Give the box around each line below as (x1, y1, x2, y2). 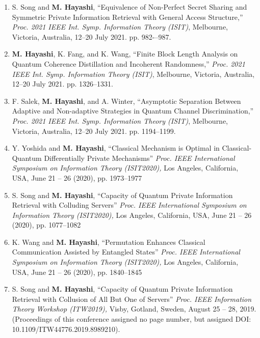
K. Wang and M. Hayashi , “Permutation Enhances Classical (12, 236, 205, 247)
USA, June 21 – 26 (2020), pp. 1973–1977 (12, 172, 142, 183)
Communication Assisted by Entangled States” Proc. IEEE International (12, 246, 240, 257)
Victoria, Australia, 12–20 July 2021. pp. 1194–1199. (12, 125, 176, 136)
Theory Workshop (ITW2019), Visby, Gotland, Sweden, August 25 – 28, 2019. (12, 303, 256, 314)
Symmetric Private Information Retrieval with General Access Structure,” (12, 11, 243, 22)
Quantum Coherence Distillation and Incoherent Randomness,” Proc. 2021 (12, 58, 245, 69)
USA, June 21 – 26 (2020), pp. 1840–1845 (12, 266, 142, 277)
